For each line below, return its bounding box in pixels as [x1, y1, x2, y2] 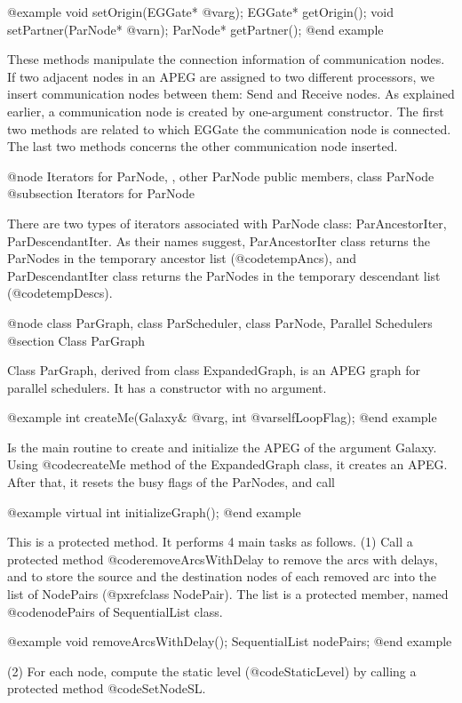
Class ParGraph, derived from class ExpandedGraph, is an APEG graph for [7, 361, 420, 379]
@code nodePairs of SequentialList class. [7, 602, 223, 620]
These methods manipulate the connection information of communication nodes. [7, 50, 445, 68]
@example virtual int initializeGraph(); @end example [7, 502, 301, 521]
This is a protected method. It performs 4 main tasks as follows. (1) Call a [7, 532, 413, 551]
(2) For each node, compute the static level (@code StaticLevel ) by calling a [7, 661, 417, 680]
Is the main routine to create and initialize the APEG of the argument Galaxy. [7, 437, 437, 456]
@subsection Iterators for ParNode [7, 184, 195, 203]
